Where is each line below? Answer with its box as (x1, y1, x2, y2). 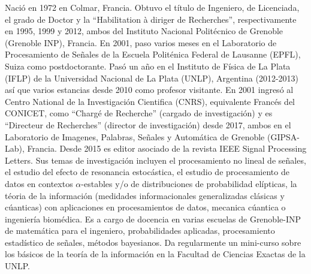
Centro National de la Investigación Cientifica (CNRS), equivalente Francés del (5, 95, 295, 107)
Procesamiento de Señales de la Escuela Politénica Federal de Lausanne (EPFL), (5, 48, 301, 61)
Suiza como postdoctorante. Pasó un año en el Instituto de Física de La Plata (5, 59, 291, 72)
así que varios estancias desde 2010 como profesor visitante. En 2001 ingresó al (5, 83, 294, 96)
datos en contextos (5, 177, 73, 189)
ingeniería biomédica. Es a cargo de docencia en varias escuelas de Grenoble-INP (5, 212, 301, 225)
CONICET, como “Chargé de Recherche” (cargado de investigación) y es (5, 107, 273, 119)
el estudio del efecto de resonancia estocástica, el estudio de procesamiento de (5, 165, 289, 178)
